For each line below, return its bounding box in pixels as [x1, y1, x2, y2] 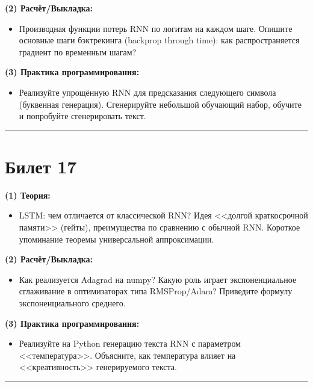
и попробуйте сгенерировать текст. [19, 110, 146, 122]
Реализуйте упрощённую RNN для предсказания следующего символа [19, 85, 276, 98]
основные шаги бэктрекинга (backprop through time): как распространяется [19, 34, 300, 46]
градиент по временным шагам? [19, 45, 137, 58]
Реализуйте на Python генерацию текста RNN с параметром [19, 337, 241, 350]
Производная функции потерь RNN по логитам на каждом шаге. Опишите [19, 22, 293, 34]
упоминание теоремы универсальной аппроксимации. [19, 232, 214, 245]
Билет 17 [5, 153, 77, 178]
